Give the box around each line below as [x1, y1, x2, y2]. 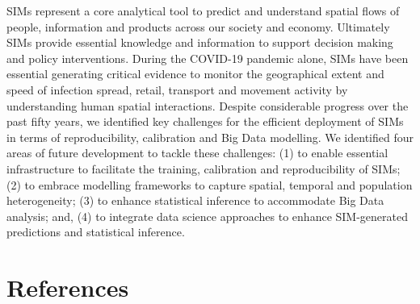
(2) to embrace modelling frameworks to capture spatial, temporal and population [6, 176, 413, 193]
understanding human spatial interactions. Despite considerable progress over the [6, 97, 409, 114]
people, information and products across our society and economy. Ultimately [6, 18, 390, 35]
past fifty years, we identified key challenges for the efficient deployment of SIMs [6, 113, 404, 130]
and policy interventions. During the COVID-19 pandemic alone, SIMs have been [6, 49, 409, 66]
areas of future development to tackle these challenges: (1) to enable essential [6, 144, 388, 161]
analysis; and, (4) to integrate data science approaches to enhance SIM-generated [6, 207, 409, 224]
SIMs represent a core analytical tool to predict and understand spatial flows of [6, 2, 400, 19]
